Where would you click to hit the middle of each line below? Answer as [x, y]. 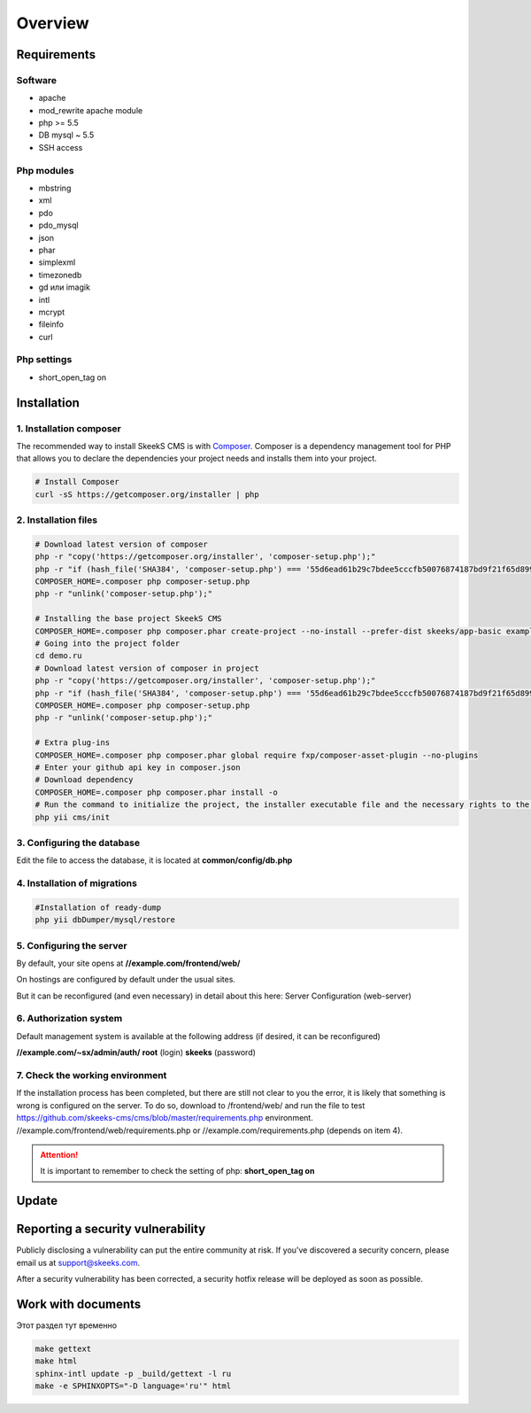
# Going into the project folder [108, 644]
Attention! [59, 1154]
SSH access [61, 147]
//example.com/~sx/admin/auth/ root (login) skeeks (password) [136, 1052]
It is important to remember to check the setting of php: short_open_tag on [177, 1171]
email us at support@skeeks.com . [78, 1262]
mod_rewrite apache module [91, 110]
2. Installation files [57, 520]
